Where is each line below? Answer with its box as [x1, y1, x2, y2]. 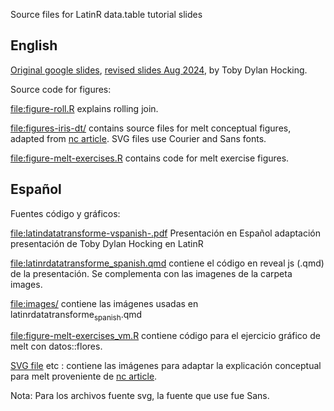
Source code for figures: [10, 83, 112, 95]
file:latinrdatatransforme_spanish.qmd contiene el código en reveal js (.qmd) [10, 257, 325, 269]
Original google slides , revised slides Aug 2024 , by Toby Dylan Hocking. [10, 64, 308, 76]
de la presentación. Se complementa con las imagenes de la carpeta [10, 267, 293, 279]
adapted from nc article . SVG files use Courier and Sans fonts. [10, 132, 267, 144]
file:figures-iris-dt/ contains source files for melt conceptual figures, [10, 122, 292, 134]
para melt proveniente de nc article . [10, 370, 158, 383]
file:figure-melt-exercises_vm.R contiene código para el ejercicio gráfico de [10, 330, 321, 342]
